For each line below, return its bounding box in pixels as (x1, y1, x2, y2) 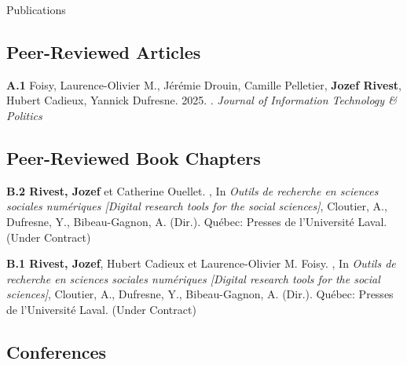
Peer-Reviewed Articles (6, 39, 201, 64)
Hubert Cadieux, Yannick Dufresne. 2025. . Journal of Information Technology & (6, 92, 397, 108)
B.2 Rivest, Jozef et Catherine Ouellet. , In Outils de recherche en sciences (6, 182, 379, 199)
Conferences (6, 339, 107, 363)
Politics (6, 107, 42, 123)
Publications (6, 2, 66, 17)
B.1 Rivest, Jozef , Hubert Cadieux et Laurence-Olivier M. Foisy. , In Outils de (6, 255, 396, 272)
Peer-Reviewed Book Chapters (6, 145, 261, 170)
